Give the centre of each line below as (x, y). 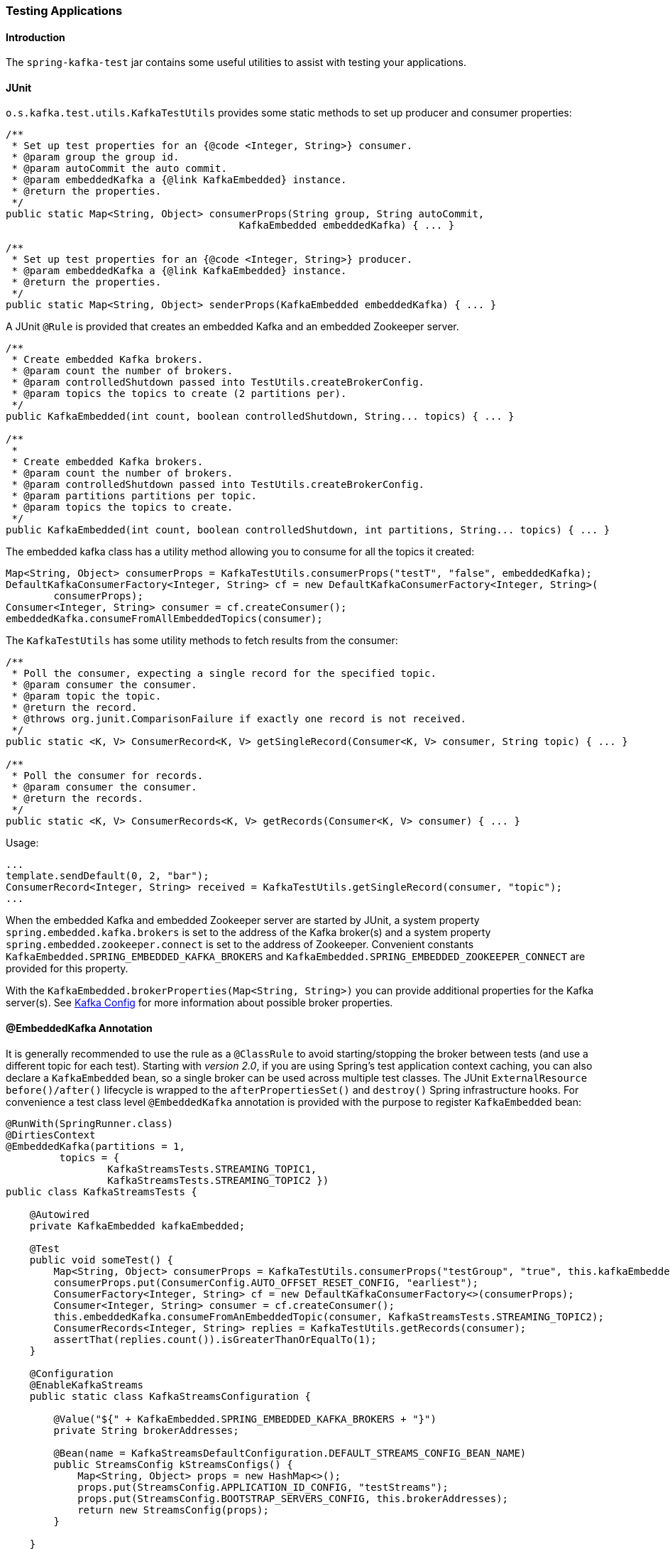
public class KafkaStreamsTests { (101, 1191)
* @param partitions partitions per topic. (134, 496)
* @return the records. (77, 799)
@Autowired (60, 1214)
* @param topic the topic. (87, 696)
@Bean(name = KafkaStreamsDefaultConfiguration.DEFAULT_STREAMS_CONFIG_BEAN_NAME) (290, 1453)
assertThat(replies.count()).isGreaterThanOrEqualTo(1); (215, 1339)
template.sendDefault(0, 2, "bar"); (108, 876)
